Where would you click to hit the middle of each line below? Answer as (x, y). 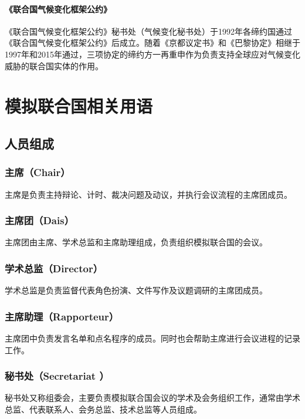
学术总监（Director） (54, 268)
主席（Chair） (38, 172)
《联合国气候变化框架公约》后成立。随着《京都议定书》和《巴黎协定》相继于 (152, 43)
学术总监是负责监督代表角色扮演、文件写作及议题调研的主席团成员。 (136, 290)
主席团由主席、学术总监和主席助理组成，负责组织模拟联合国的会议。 (136, 242)
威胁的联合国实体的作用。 (54, 65)
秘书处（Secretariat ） (57, 376)
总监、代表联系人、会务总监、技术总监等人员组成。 (103, 409)
